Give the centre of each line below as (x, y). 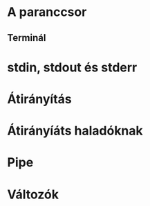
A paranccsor (47, 12)
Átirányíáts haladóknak (75, 131)
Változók (33, 194)
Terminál (27, 38)
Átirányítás (39, 99)
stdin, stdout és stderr (72, 67)
